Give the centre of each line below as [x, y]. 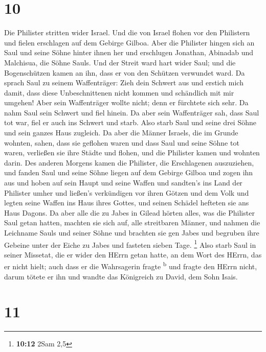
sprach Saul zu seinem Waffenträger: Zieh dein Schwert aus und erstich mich [124, 83]
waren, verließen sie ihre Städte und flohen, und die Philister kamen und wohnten [132, 152]
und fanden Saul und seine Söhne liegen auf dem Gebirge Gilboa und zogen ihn [129, 172]
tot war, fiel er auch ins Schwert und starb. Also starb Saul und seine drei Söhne [130, 122]
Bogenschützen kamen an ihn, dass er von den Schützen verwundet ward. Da [125, 72]
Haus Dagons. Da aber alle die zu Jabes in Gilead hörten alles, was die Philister [129, 212]
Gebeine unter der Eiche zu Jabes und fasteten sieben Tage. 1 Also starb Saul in [130, 244]
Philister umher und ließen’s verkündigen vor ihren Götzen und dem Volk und [127, 192]
